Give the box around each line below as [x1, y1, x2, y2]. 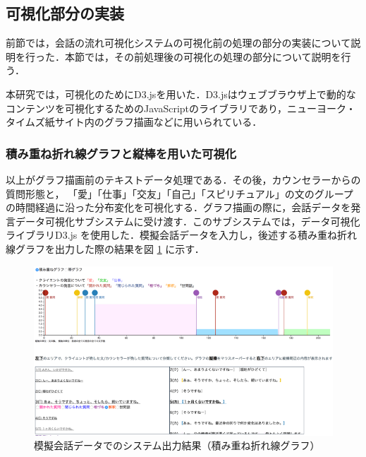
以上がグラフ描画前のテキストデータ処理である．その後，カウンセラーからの [6, 172, 361, 186]
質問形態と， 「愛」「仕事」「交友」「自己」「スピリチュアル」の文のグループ [6, 186, 353, 201]
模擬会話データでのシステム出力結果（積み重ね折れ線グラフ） [34, 438, 320, 453]
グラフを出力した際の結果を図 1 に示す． [15, 241, 205, 256]
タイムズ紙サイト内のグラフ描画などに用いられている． [6, 114, 262, 129]
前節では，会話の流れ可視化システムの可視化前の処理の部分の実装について [6, 35, 351, 50]
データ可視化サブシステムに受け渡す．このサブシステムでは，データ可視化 [15, 213, 360, 228]
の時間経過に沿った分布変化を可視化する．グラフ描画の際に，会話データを [6, 200, 351, 215]
